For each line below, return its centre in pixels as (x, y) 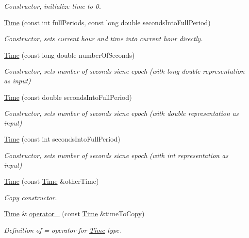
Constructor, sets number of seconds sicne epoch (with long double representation (124, 71)
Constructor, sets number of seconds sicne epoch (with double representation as (121, 113)
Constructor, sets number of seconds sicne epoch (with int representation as (116, 155)
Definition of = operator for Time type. (63, 230)
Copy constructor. (31, 197)
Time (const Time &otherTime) (51, 181)
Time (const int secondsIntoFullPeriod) (62, 139)
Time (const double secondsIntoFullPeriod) (68, 97)
